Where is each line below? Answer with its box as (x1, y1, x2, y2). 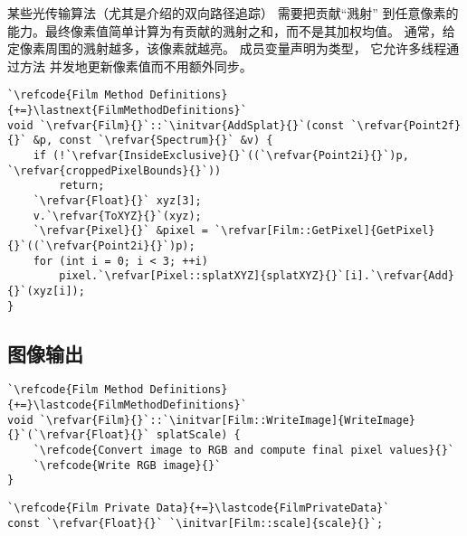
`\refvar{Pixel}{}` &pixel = (33, 224, 208, 238)
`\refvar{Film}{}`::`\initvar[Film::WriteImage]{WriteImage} (39, 413, 416, 427)
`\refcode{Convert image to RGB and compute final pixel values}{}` (33, 444, 454, 457)
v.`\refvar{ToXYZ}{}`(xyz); (33, 209, 202, 222)
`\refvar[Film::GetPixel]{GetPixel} (214, 224, 435, 238)
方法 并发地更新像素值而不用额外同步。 (19, 56, 253, 75)
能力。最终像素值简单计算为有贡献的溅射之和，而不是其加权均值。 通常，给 (7, 21, 455, 40)
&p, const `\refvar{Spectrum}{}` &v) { (33, 134, 273, 147)
